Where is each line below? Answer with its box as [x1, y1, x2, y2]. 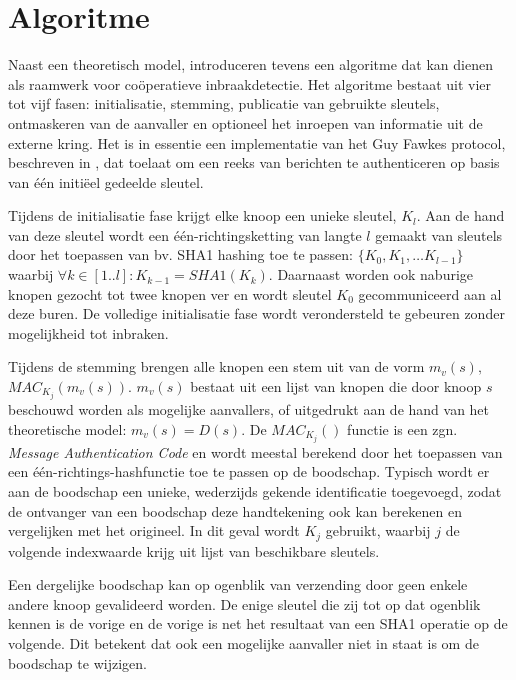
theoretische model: [8, 418, 127, 439]
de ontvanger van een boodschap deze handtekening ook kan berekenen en [8, 500, 462, 521]
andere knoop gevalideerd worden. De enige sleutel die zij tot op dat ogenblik [8, 593, 481, 614]
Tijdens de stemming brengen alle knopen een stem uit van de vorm [8, 356, 425, 377]
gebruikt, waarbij [325, 520, 431, 541]
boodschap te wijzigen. [8, 652, 147, 673]
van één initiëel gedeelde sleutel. [8, 171, 204, 192]
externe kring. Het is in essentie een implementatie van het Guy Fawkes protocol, [8, 132, 506, 153]
